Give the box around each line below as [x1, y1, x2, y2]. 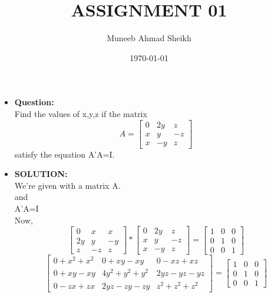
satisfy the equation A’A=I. [14, 148, 115, 160]
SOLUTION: [14, 168, 68, 180]
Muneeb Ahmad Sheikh [107, 32, 191, 44]
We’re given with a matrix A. [14, 179, 121, 191]
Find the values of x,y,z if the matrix [14, 107, 147, 119]
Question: [14, 96, 54, 108]
